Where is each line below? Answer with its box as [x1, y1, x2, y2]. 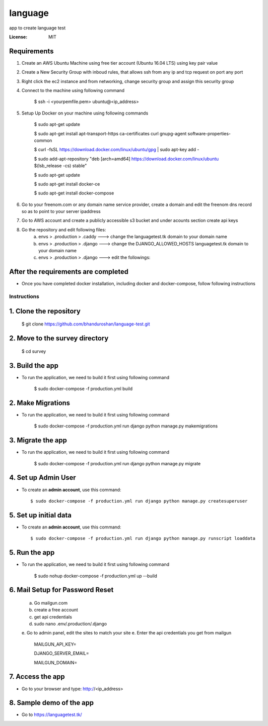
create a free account [34, 607, 78, 613]
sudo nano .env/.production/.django [34, 621, 107, 627]
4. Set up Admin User [9, 473, 76, 482]
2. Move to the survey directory [9, 334, 109, 343]
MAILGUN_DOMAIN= [34, 659, 77, 665]
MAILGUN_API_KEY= [34, 641, 76, 647]
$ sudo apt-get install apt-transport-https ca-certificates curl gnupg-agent [34, 130, 187, 136]
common [34, 137, 52, 143]
